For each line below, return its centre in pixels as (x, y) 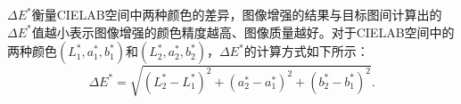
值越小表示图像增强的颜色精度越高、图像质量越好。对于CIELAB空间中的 (243, 32)
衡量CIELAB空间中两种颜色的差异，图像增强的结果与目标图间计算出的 (237, 14)
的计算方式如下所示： (306, 51)
